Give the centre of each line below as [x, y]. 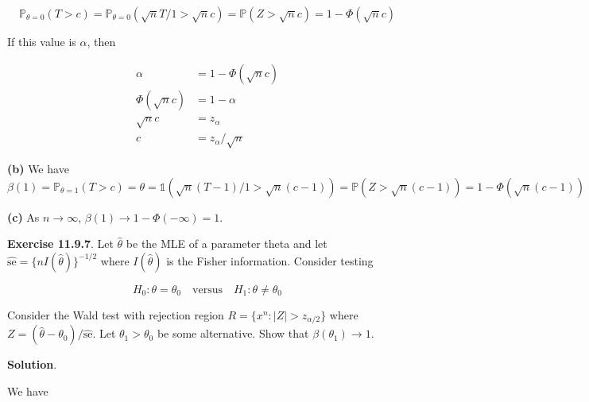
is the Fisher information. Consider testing [270, 260]
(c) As [23, 216]
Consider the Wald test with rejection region [116, 314]
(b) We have [38, 169]
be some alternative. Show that [233, 333]
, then [101, 41]
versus [207, 290]
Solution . [32, 364]
